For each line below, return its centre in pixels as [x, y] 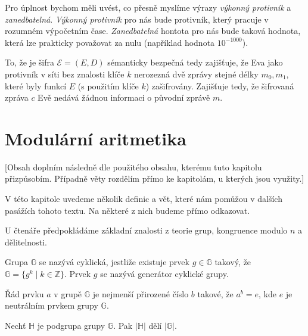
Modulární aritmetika [96, 138]
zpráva [17, 97]
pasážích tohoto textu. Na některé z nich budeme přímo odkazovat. [127, 210]
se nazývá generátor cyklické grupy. [164, 274]
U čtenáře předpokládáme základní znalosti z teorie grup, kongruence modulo [146, 230]
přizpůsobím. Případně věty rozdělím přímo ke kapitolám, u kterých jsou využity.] [155, 178]
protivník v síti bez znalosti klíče [65, 74]
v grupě [68, 293]
